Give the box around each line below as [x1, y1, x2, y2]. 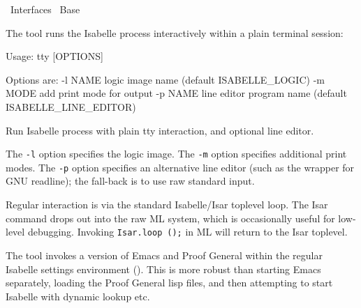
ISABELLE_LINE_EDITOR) [6, 99, 136, 114]
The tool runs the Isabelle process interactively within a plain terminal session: [6, 25, 344, 40]
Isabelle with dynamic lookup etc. [6, 288, 150, 303]
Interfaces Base [10, 2, 80, 16]
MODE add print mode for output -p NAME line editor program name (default [6, 86, 347, 100]
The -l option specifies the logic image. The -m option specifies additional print [6, 146, 347, 161]
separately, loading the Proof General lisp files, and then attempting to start [6, 275, 333, 290]
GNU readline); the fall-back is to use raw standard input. [6, 174, 255, 188]
